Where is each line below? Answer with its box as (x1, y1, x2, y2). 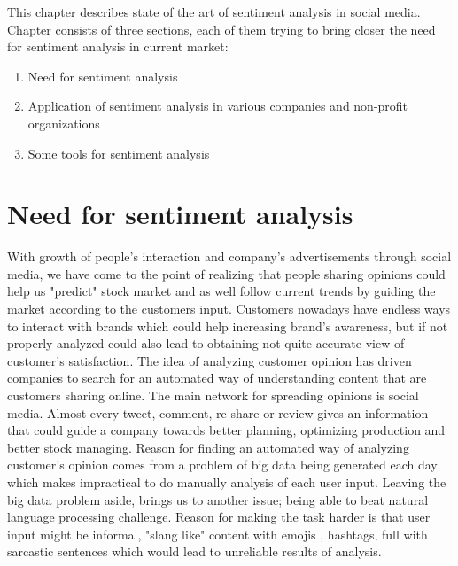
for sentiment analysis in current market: (7, 37, 229, 56)
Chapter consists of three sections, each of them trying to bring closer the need (7, 19, 436, 38)
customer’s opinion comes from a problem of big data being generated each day (7, 455, 438, 474)
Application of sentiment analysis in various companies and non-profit (27, 97, 408, 115)
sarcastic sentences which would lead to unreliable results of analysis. (7, 542, 382, 561)
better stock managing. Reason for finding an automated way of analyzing (7, 438, 409, 456)
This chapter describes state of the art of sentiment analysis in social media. (7, 3, 421, 20)
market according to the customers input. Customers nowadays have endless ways (7, 299, 451, 318)
